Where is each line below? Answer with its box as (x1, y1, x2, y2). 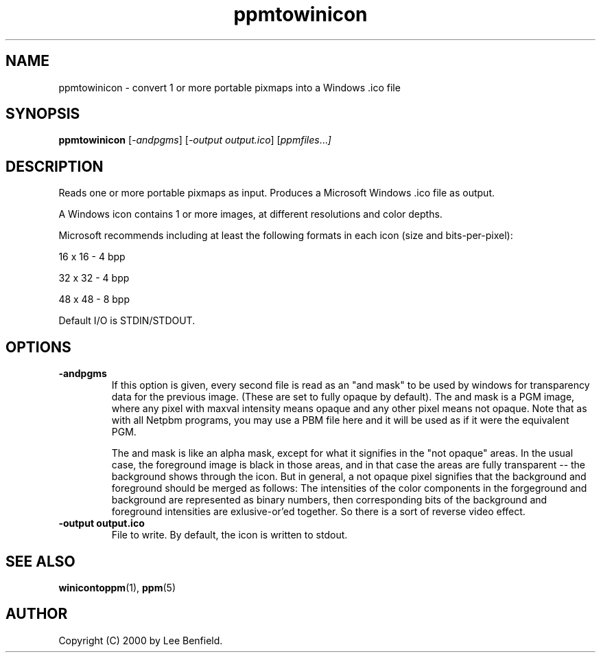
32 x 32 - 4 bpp (58, 272, 130, 284)
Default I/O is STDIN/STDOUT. (58, 315, 196, 327)
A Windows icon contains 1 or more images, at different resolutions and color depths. (58, 208, 443, 220)
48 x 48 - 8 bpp (58, 293, 130, 306)
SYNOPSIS (5, 105, 80, 123)
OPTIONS (5, 338, 71, 356)
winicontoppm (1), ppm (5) (58, 581, 176, 593)
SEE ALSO (5, 552, 75, 570)
